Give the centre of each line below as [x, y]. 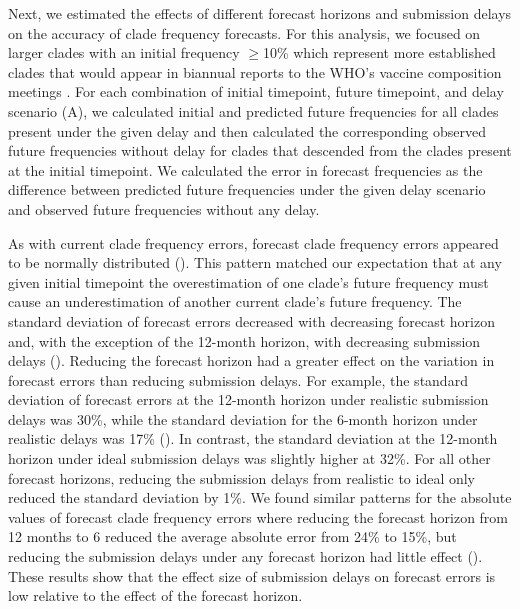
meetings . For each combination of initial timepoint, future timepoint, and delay [256, 91]
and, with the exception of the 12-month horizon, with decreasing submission [244, 340]
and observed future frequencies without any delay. [164, 208]
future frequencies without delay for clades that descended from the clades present [260, 150]
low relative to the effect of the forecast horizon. [155, 595]
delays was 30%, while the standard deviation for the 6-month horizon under [243, 418]
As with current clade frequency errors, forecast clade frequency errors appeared [253, 242]
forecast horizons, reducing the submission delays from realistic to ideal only [242, 477]
